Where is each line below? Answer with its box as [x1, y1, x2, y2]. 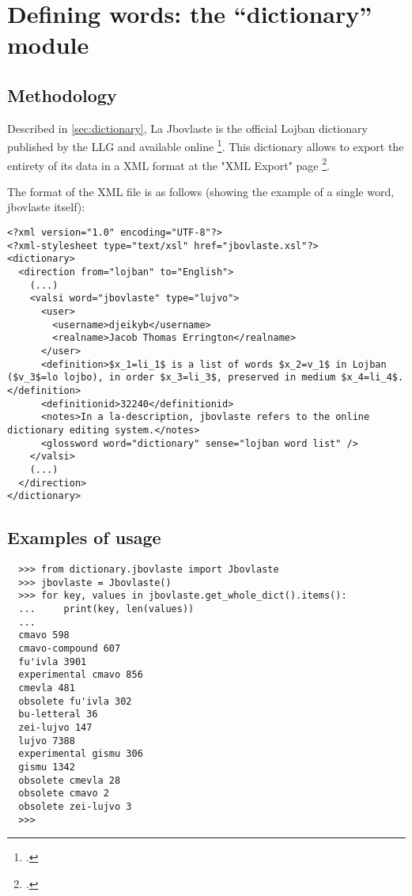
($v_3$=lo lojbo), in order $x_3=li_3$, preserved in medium [7, 372, 336, 384]
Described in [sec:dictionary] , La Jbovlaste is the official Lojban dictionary [7, 119, 368, 136]
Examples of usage [7, 525, 161, 550]
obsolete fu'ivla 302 [18, 695, 132, 707]
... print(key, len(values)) [18, 603, 195, 614]
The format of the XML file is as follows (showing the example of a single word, [7, 183, 395, 199]
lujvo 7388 [18, 735, 75, 747]
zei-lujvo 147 [18, 721, 93, 733]
